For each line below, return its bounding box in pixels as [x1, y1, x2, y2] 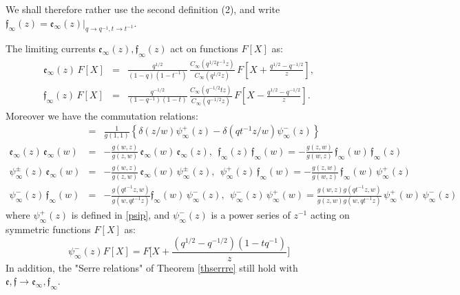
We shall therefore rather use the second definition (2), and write [6, 2, 280, 16]
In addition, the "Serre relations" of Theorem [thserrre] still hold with [6, 260, 298, 274]
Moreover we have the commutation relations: [6, 108, 198, 122]
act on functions [170, 41, 238, 56]
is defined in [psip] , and [71, 208, 170, 222]
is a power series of [211, 208, 291, 222]
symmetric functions [6, 222, 91, 237]
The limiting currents [6, 41, 96, 56]
